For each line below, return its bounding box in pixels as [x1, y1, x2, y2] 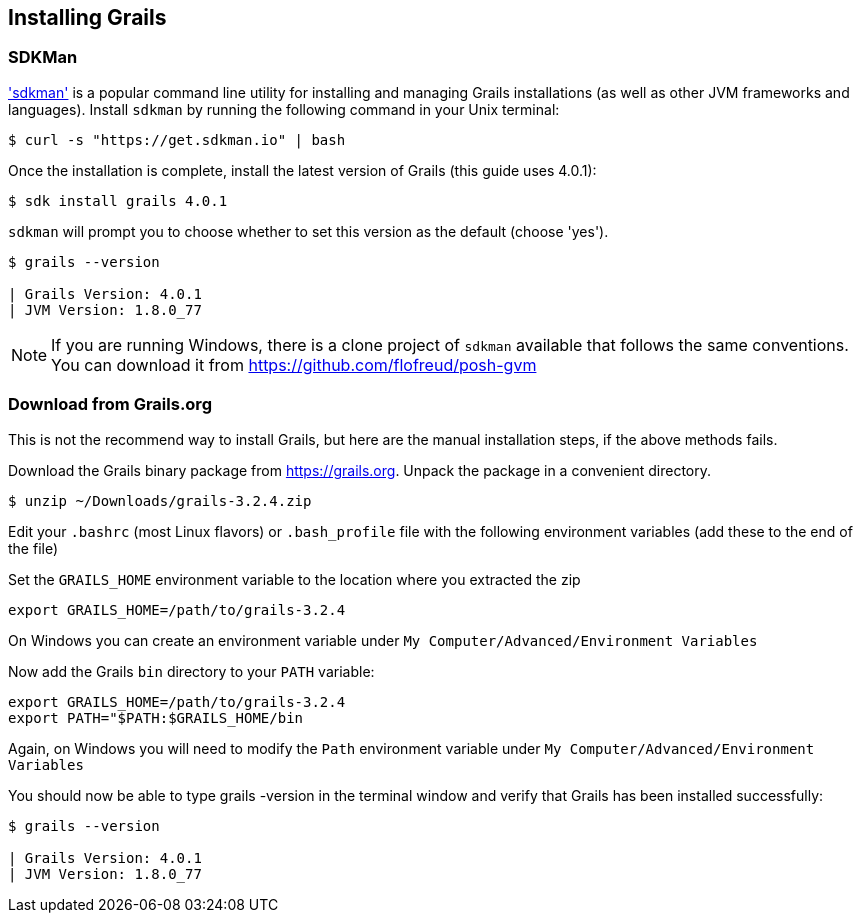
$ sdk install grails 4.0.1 [8, 192, 228, 209]
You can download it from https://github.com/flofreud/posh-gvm [51, 354, 537, 375]
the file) [8, 539, 59, 557]
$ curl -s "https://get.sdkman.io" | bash [8, 131, 346, 148]
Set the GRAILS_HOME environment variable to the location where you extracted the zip [8, 570, 581, 588]
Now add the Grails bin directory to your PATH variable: [8, 662, 375, 680]
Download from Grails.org [8, 394, 212, 415]
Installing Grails [8, 5, 167, 30]
